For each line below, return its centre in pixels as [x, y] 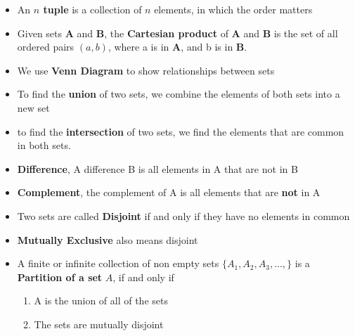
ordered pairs [46, 47]
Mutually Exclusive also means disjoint [108, 239]
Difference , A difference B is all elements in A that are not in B [157, 168]
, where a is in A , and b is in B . [177, 47]
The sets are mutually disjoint [99, 324]
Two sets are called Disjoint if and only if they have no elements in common [183, 215]
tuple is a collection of [92, 9]
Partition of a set [60, 277]
